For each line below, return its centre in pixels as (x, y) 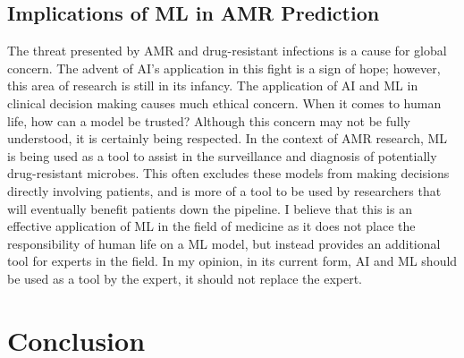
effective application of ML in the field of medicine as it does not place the (211, 226)
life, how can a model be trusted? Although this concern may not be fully (209, 120)
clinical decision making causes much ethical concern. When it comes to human (224, 102)
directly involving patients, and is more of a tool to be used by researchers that (224, 190)
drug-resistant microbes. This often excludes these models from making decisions (228, 173)
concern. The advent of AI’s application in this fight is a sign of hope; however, (224, 68)
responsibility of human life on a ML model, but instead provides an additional (224, 243)
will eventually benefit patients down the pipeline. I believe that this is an (210, 208)
